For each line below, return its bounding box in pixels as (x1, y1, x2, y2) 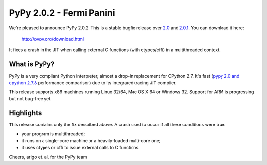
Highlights (9, 109, 42, 117)
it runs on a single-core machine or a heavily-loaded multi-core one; (21, 138, 161, 144)
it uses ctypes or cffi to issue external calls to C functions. (21, 145, 140, 151)
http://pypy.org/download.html (21, 36, 84, 41)
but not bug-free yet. (9, 96, 52, 102)
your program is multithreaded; (21, 131, 85, 137)
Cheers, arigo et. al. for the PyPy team (9, 154, 87, 160)
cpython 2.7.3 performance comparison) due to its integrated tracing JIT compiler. (9, 80, 177, 86)
